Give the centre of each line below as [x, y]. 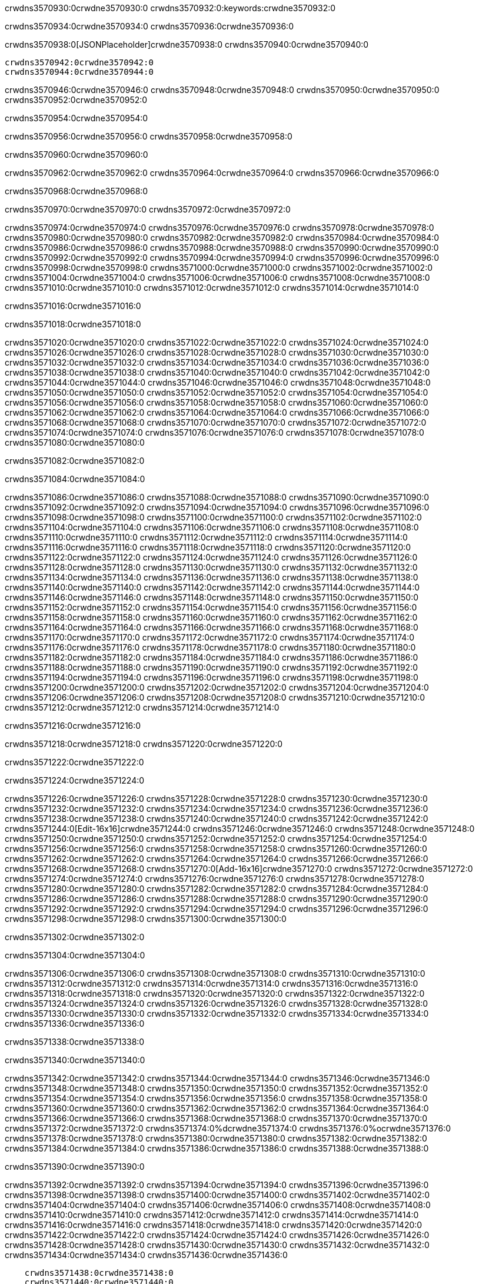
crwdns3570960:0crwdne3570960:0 [76, 155]
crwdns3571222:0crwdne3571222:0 [74, 762]
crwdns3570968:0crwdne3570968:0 [76, 191]
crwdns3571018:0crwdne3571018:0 [73, 324]
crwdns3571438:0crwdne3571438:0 [99, 1273]
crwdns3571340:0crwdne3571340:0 [75, 1060]
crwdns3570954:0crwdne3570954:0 [76, 118]
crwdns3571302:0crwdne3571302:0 [75, 937]
